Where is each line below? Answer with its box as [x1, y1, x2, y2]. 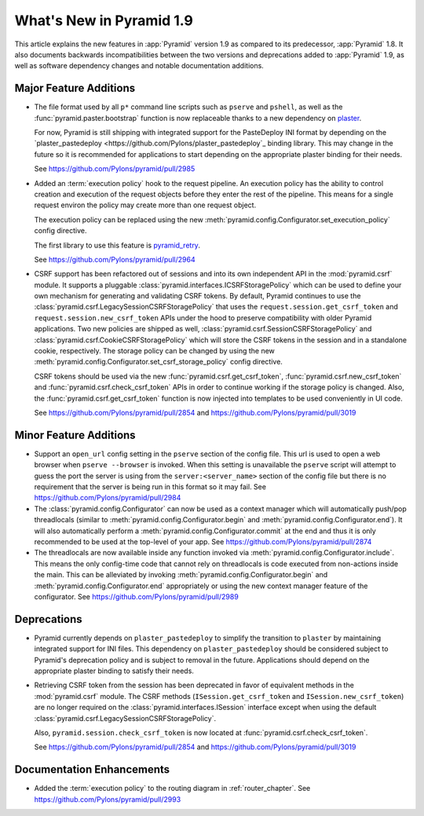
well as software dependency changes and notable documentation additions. [14, 61, 265, 71]
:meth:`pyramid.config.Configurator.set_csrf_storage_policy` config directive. [34, 357, 283, 367]
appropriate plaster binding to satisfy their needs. [34, 666, 194, 675]
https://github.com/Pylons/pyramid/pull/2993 [34, 794, 181, 804]
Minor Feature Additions [14, 428, 137, 441]
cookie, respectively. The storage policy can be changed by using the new [34, 346, 275, 356]
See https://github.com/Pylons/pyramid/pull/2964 [34, 254, 196, 264]
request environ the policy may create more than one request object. [34, 200, 257, 210]
